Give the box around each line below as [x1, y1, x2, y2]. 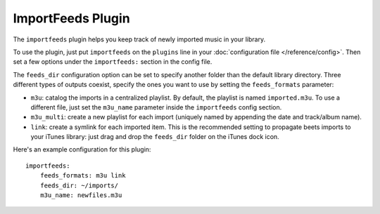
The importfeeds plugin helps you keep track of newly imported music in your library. [13, 35, 266, 44]
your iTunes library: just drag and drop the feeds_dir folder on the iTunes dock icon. [30, 133, 279, 141]
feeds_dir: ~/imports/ [39, 181, 119, 189]
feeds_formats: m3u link [39, 172, 126, 180]
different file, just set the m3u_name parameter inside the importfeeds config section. [30, 102, 282, 112]
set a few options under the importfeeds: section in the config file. [13, 58, 213, 66]
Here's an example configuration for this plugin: [13, 145, 151, 154]
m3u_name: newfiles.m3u [39, 192, 122, 199]
